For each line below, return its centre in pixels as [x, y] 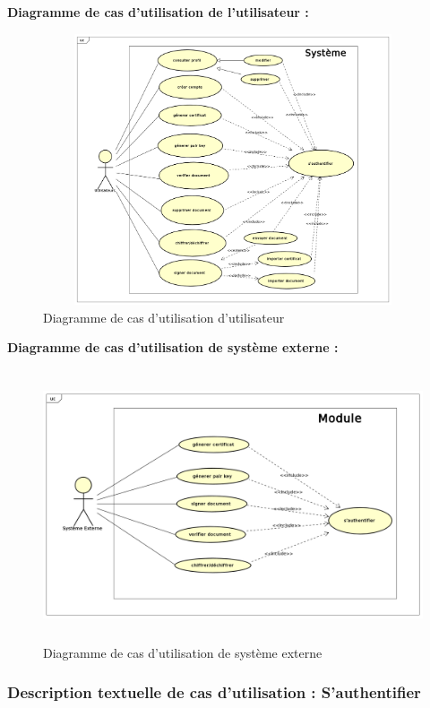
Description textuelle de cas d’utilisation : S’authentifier [214, 692]
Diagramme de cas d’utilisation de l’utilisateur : [158, 12]
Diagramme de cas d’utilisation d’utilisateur [164, 317]
